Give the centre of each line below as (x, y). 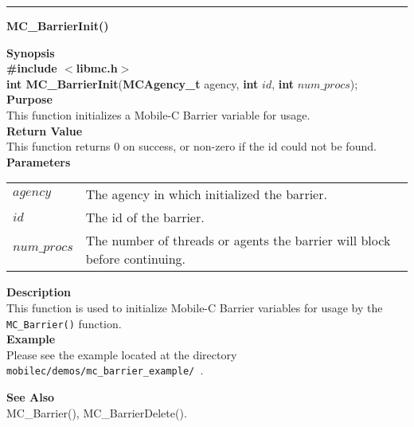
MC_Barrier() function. (64, 323)
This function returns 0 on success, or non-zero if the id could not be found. (191, 146)
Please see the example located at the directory (122, 354)
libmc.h (97, 68)
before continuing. (136, 259)
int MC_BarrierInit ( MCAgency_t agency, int (133, 83)
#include (32, 68)
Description (39, 292)
